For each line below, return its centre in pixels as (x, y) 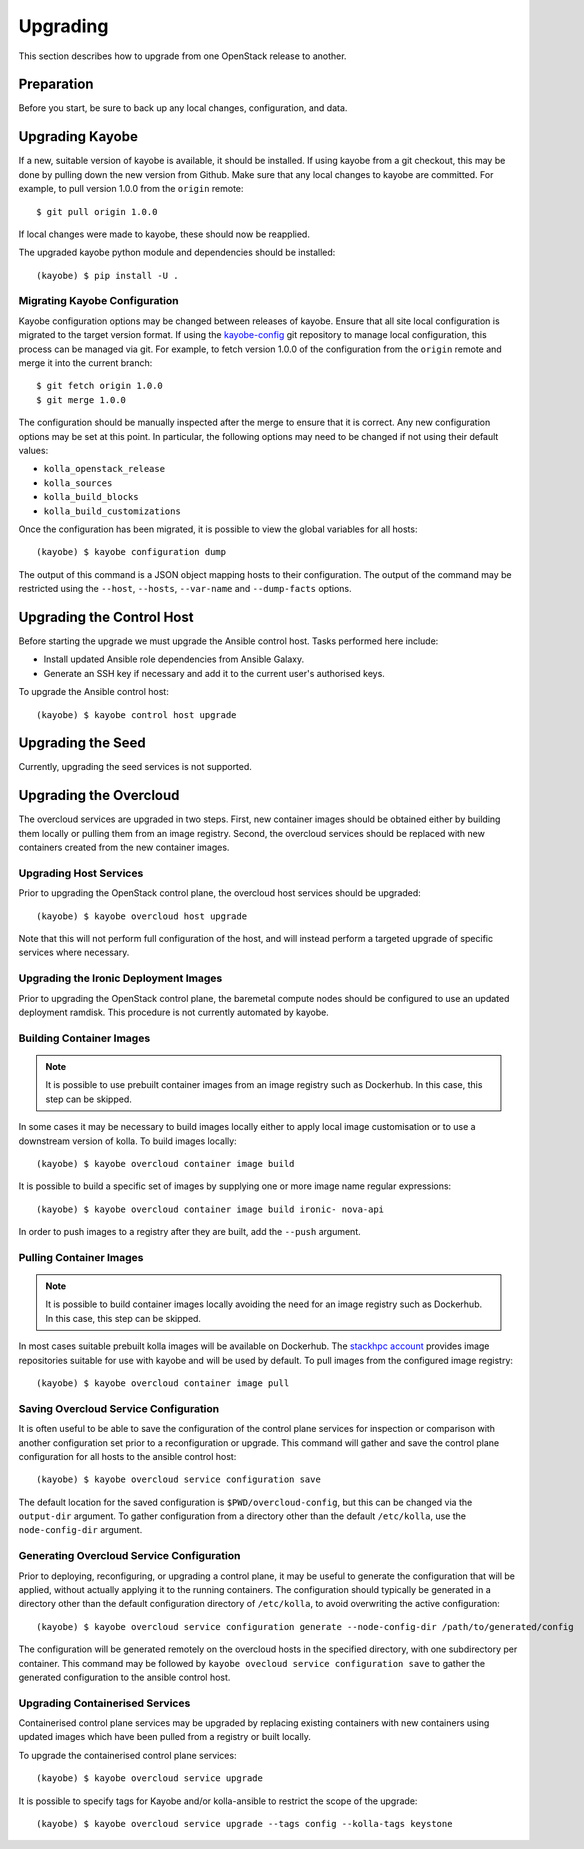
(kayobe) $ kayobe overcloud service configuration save (179, 1479)
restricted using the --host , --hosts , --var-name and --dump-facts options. (185, 589)
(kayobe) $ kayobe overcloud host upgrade (142, 916)
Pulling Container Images (81, 1257)
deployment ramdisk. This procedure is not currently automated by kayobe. (173, 1012)
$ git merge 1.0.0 (81, 399)
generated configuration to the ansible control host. (124, 1677)
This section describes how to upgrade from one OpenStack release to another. (182, 56)
